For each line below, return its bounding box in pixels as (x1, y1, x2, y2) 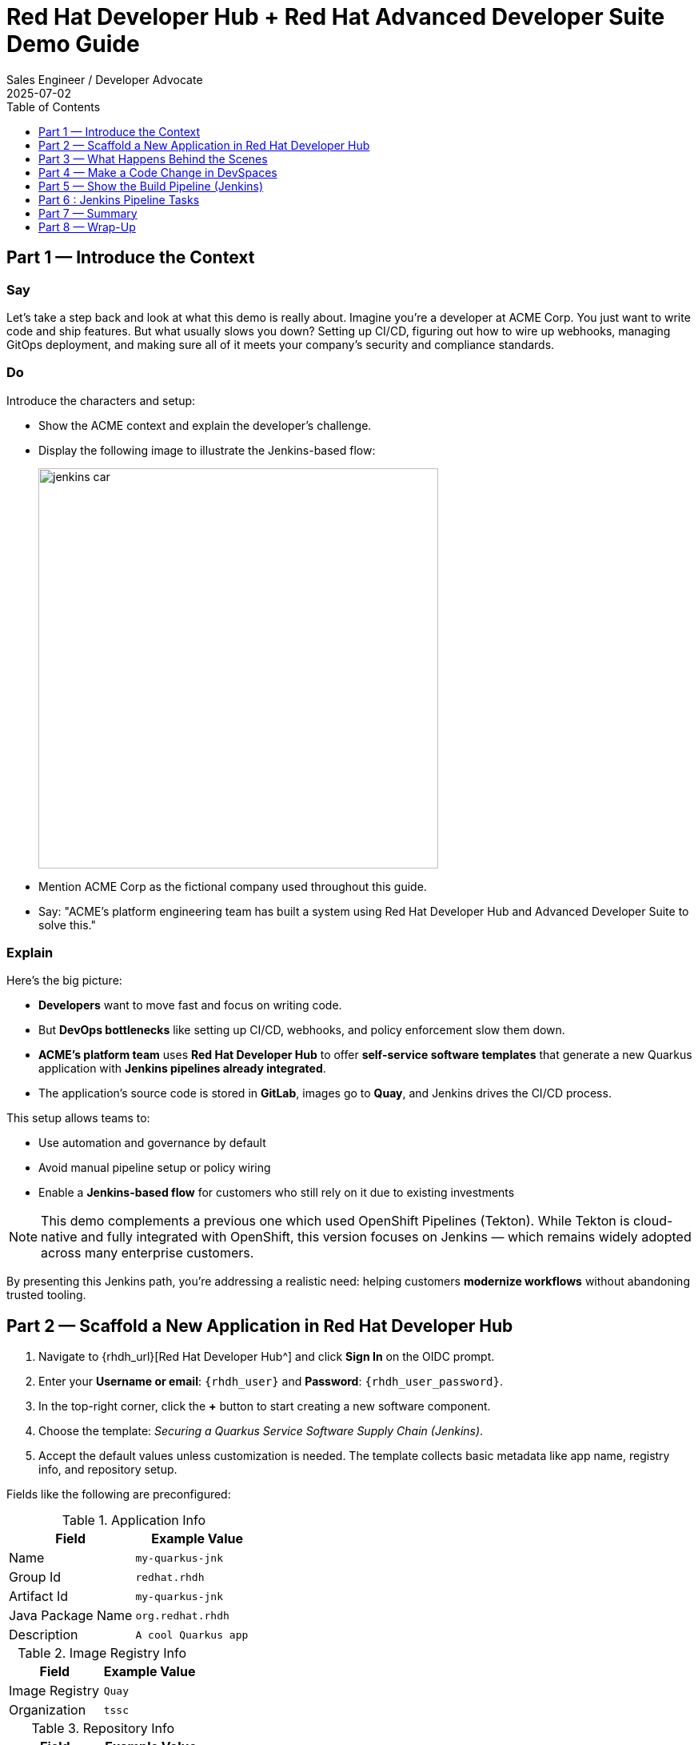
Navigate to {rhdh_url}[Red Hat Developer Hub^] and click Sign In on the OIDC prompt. (38, 1350, 495, 1364)
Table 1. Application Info (62, 1512, 206, 1529)
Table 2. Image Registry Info (18, 1645, 187, 1662)
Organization (9, 1702, 86, 1719)
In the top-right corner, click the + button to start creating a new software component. (38, 1399, 491, 1414)
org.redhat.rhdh (135, 1609, 229, 1622)
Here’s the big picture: (6, 973, 122, 988)
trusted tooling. (6, 1288, 86, 1302)
